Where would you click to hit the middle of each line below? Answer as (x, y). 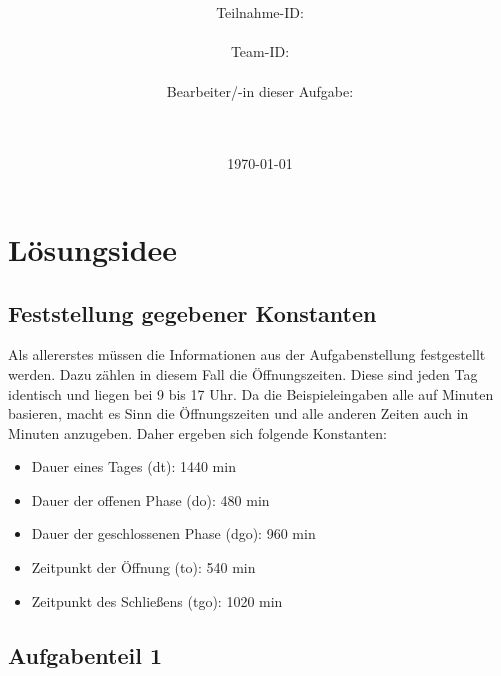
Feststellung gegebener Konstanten (192, 312)
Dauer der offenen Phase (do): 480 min (150, 499)
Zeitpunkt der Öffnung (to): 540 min (143, 567)
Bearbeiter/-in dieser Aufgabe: (260, 90)
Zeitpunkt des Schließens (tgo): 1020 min (157, 600)
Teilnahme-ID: (260, 12)
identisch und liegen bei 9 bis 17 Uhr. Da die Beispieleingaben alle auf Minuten (251, 393)
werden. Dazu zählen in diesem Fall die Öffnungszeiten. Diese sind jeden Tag (243, 373)
